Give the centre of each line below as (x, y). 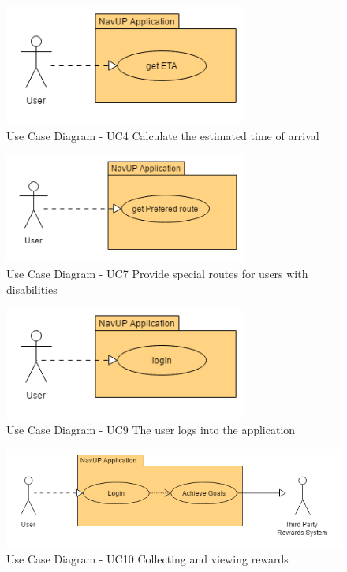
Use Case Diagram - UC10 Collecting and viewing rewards (147, 558)
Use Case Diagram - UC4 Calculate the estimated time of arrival (163, 135)
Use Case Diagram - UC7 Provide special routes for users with (157, 273)
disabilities (32, 289)
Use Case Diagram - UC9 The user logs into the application (151, 430)
